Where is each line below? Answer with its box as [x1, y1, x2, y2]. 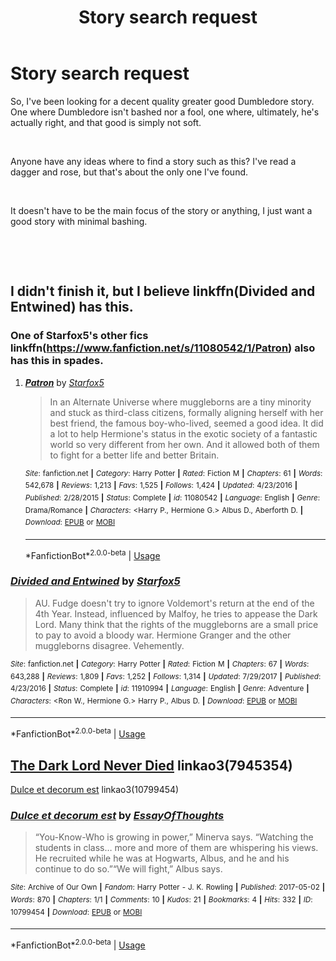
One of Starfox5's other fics [10, 329, 149, 343]
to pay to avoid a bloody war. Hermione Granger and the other [34, 629, 292, 641]
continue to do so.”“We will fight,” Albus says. [34, 863, 223, 875]
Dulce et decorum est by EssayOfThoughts [10, 808, 225, 822]
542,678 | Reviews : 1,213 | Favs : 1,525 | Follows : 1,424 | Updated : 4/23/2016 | [24, 481, 298, 491]
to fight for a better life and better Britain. [49, 449, 220, 461]
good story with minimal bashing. [10, 215, 148, 227]
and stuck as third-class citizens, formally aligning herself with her [49, 406, 324, 418]
